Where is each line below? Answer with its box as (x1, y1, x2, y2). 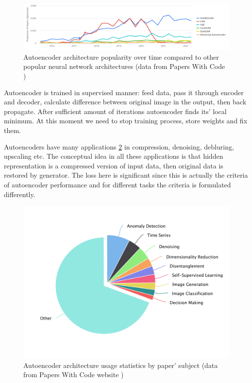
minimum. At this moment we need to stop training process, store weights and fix (4, 116, 248, 126)
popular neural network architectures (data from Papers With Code (23, 61, 225, 71)
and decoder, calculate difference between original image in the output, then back (4, 97, 247, 107)
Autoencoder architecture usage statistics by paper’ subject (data (23, 360, 218, 370)
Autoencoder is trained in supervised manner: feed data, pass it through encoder (4, 87, 244, 97)
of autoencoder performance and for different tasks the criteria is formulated (4, 179, 231, 189)
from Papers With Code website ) (23, 369, 124, 380)
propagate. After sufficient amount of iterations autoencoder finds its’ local (4, 106, 227, 116)
